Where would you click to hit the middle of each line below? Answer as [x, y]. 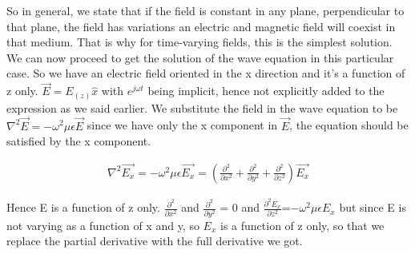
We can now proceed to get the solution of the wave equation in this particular [200, 57]
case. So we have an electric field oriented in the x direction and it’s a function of [206, 73]
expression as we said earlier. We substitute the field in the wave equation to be [202, 107]
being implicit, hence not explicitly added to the [266, 91]
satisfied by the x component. [79, 141]
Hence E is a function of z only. [83, 207]
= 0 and [240, 207]
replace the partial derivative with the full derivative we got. [155, 241]
